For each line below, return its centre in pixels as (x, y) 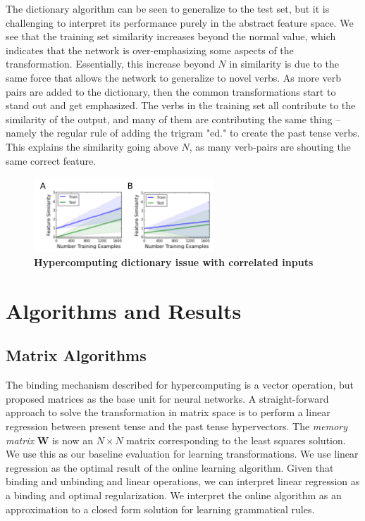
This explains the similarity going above (92, 146)
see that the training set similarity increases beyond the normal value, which (171, 36)
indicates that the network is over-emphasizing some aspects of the (150, 50)
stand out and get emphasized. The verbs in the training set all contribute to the (181, 105)
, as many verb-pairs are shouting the (270, 146)
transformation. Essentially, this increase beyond (110, 64)
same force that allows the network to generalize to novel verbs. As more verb (174, 77)
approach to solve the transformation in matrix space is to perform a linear (168, 412)
